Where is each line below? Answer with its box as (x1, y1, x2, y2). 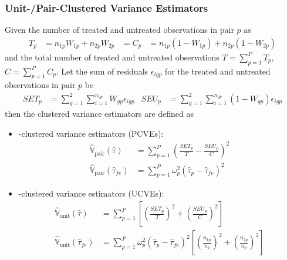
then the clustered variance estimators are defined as (5, 107, 194, 120)
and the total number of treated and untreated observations (5, 50, 220, 63)
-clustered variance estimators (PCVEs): (18, 127, 164, 139)
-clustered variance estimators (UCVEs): (18, 187, 164, 200)
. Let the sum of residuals (56, 65, 148, 77)
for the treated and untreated (164, 65, 271, 77)
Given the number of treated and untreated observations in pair (5, 23, 234, 36)
